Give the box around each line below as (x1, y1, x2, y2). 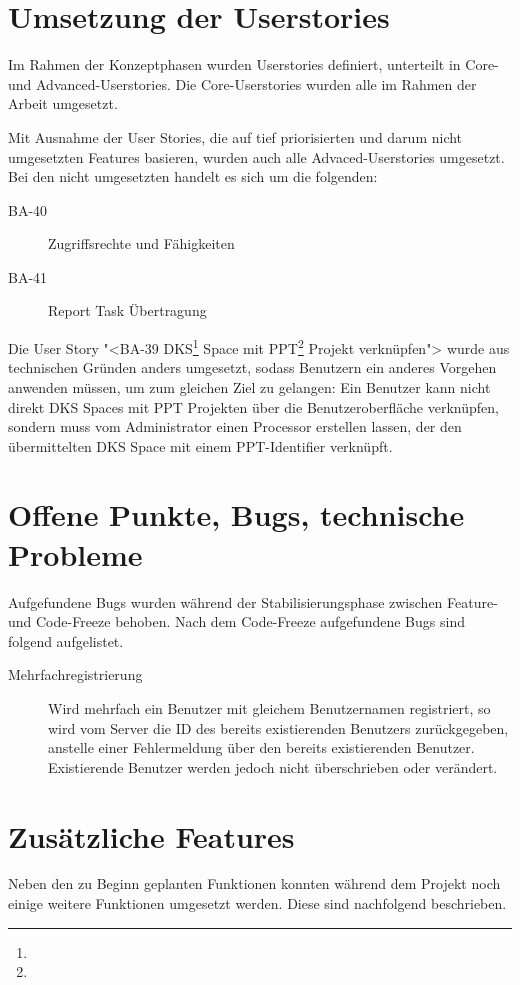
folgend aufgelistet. (8, 630, 124, 651)
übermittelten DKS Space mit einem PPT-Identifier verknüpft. (8, 435, 393, 456)
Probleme (8, 533, 143, 574)
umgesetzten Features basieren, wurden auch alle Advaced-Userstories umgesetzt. (8, 146, 505, 167)
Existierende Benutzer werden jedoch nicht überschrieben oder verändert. (48, 756, 498, 777)
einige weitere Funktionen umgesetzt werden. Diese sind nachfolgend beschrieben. (8, 893, 507, 914)
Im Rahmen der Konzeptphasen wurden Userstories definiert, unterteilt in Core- (8, 54, 499, 75)
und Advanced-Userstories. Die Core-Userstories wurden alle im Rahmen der (8, 73, 477, 94)
